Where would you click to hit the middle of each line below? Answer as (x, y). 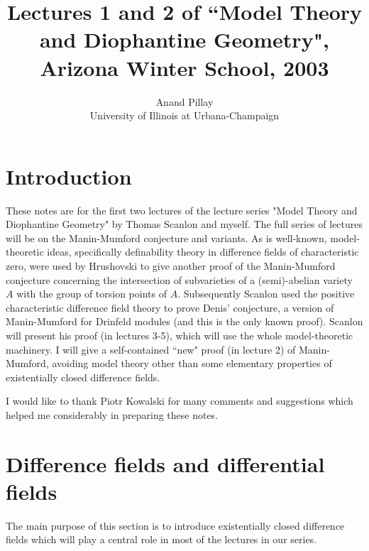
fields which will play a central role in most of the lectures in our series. (161, 539)
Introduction (69, 176)
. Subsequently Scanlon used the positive (266, 294)
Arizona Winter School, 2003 (184, 67)
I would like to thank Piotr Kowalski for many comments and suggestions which (180, 401)
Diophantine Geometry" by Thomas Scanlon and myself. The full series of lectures (184, 224)
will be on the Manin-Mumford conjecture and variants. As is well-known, (166, 238)
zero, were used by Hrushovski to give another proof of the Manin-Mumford (171, 266)
